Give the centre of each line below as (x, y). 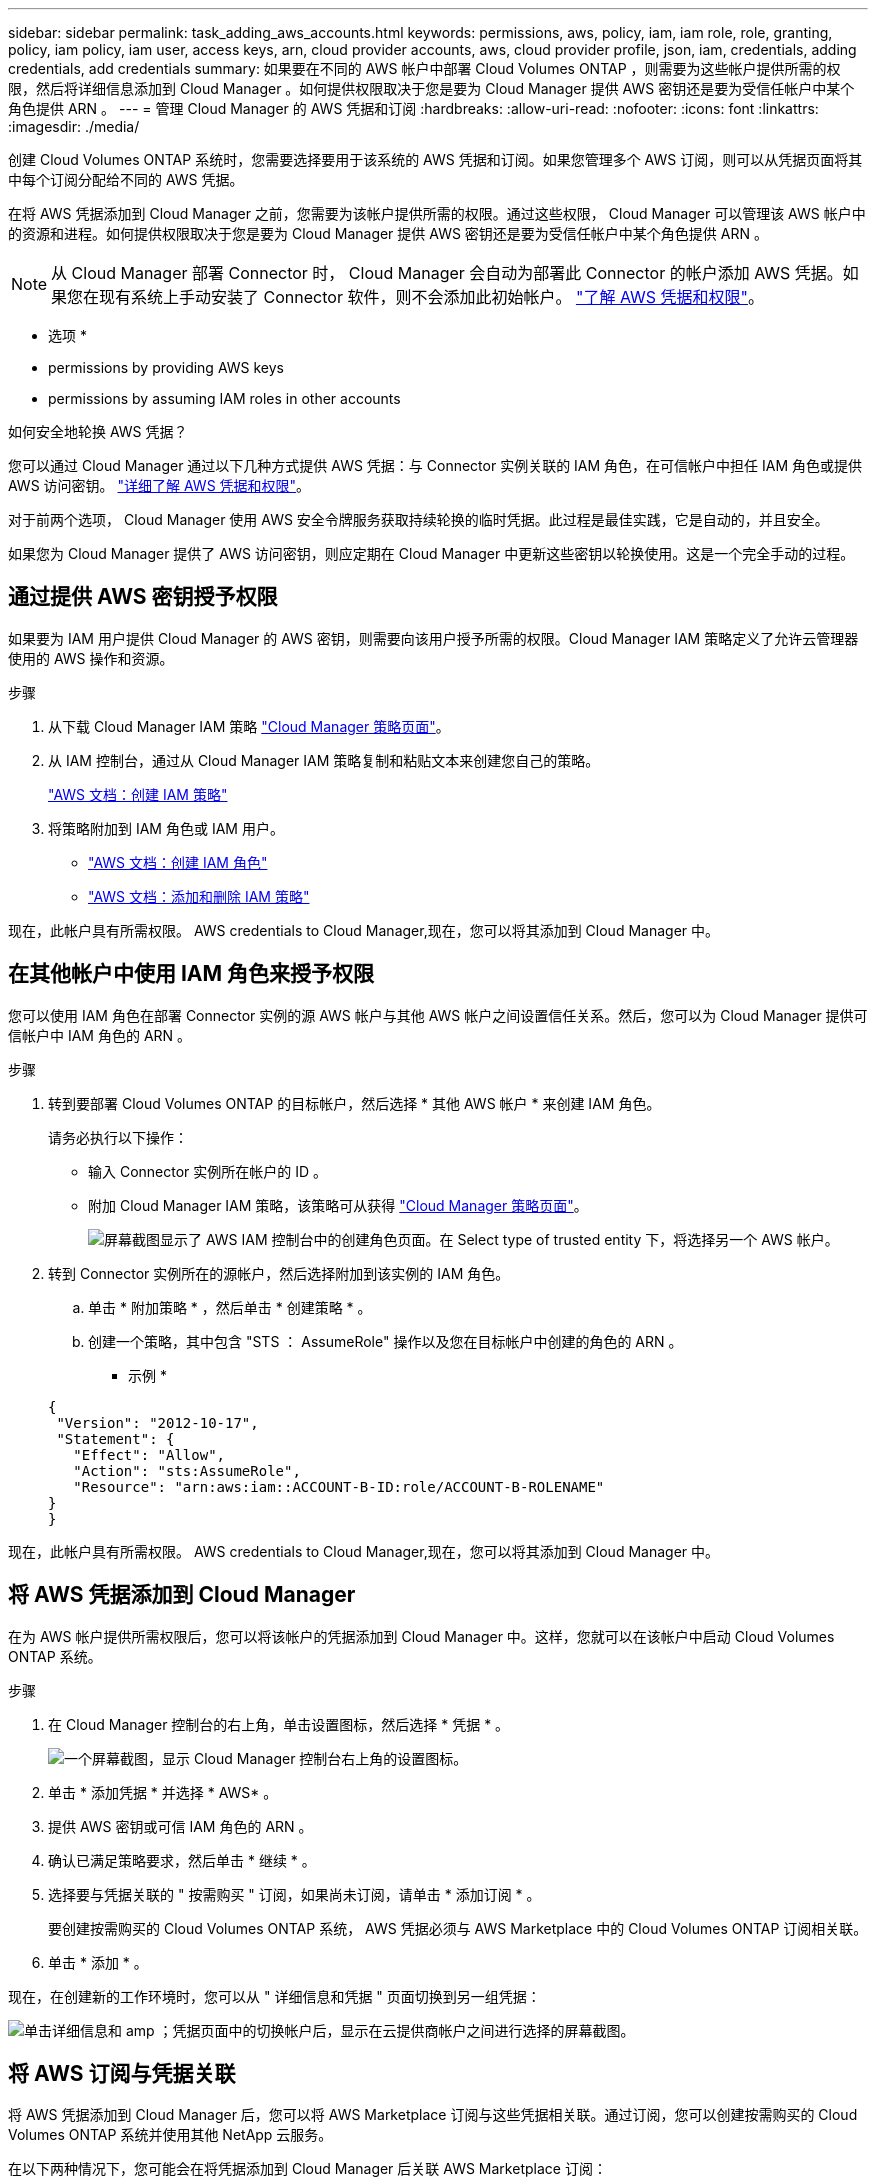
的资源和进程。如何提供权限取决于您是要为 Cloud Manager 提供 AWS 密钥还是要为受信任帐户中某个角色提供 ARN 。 (388, 233)
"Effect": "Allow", (149, 1454)
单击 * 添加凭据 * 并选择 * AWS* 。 (163, 1792)
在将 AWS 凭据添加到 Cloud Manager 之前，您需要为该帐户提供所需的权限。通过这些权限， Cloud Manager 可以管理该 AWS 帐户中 (437, 213)
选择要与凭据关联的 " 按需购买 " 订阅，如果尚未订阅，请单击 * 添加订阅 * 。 (294, 1894)
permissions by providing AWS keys (166, 367)
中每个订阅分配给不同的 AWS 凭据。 (126, 179)
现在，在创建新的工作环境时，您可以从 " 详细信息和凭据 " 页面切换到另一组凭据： (274, 1996)
